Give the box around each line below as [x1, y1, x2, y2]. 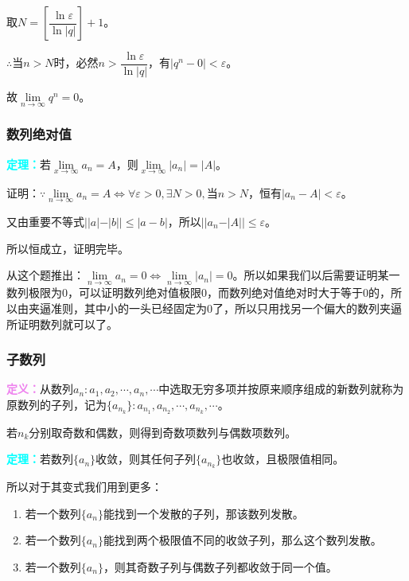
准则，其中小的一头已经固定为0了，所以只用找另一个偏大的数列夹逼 [50, 299, 402, 316]
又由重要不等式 [6, 213, 84, 229]
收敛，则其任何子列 [95, 450, 197, 467]
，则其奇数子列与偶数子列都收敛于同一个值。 [103, 559, 337, 575]
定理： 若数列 [6, 450, 73, 467]
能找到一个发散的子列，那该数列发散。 [103, 505, 304, 521]
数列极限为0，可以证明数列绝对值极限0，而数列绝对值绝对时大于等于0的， [6, 284, 391, 301]
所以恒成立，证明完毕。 [6, 240, 129, 256]
